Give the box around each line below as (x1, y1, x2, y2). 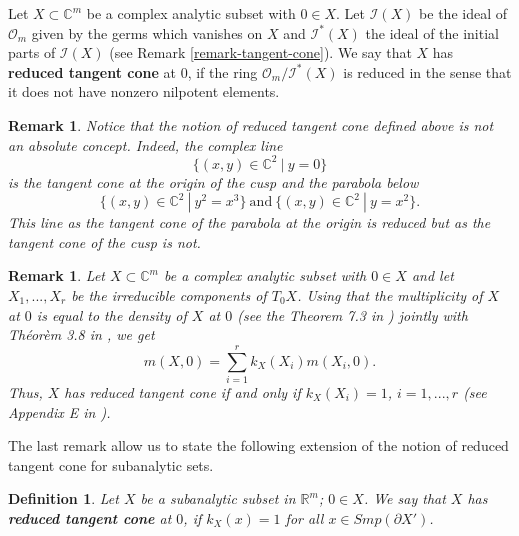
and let (411, 265, 454, 286)
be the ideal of (419, 3, 508, 23)
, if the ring (187, 61, 258, 82)
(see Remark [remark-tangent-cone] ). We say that (109, 42, 412, 63)
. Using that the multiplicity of (297, 285, 483, 306)
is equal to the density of (36, 304, 187, 325)
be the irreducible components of (71, 285, 267, 306)
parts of (8, 42, 56, 63)
